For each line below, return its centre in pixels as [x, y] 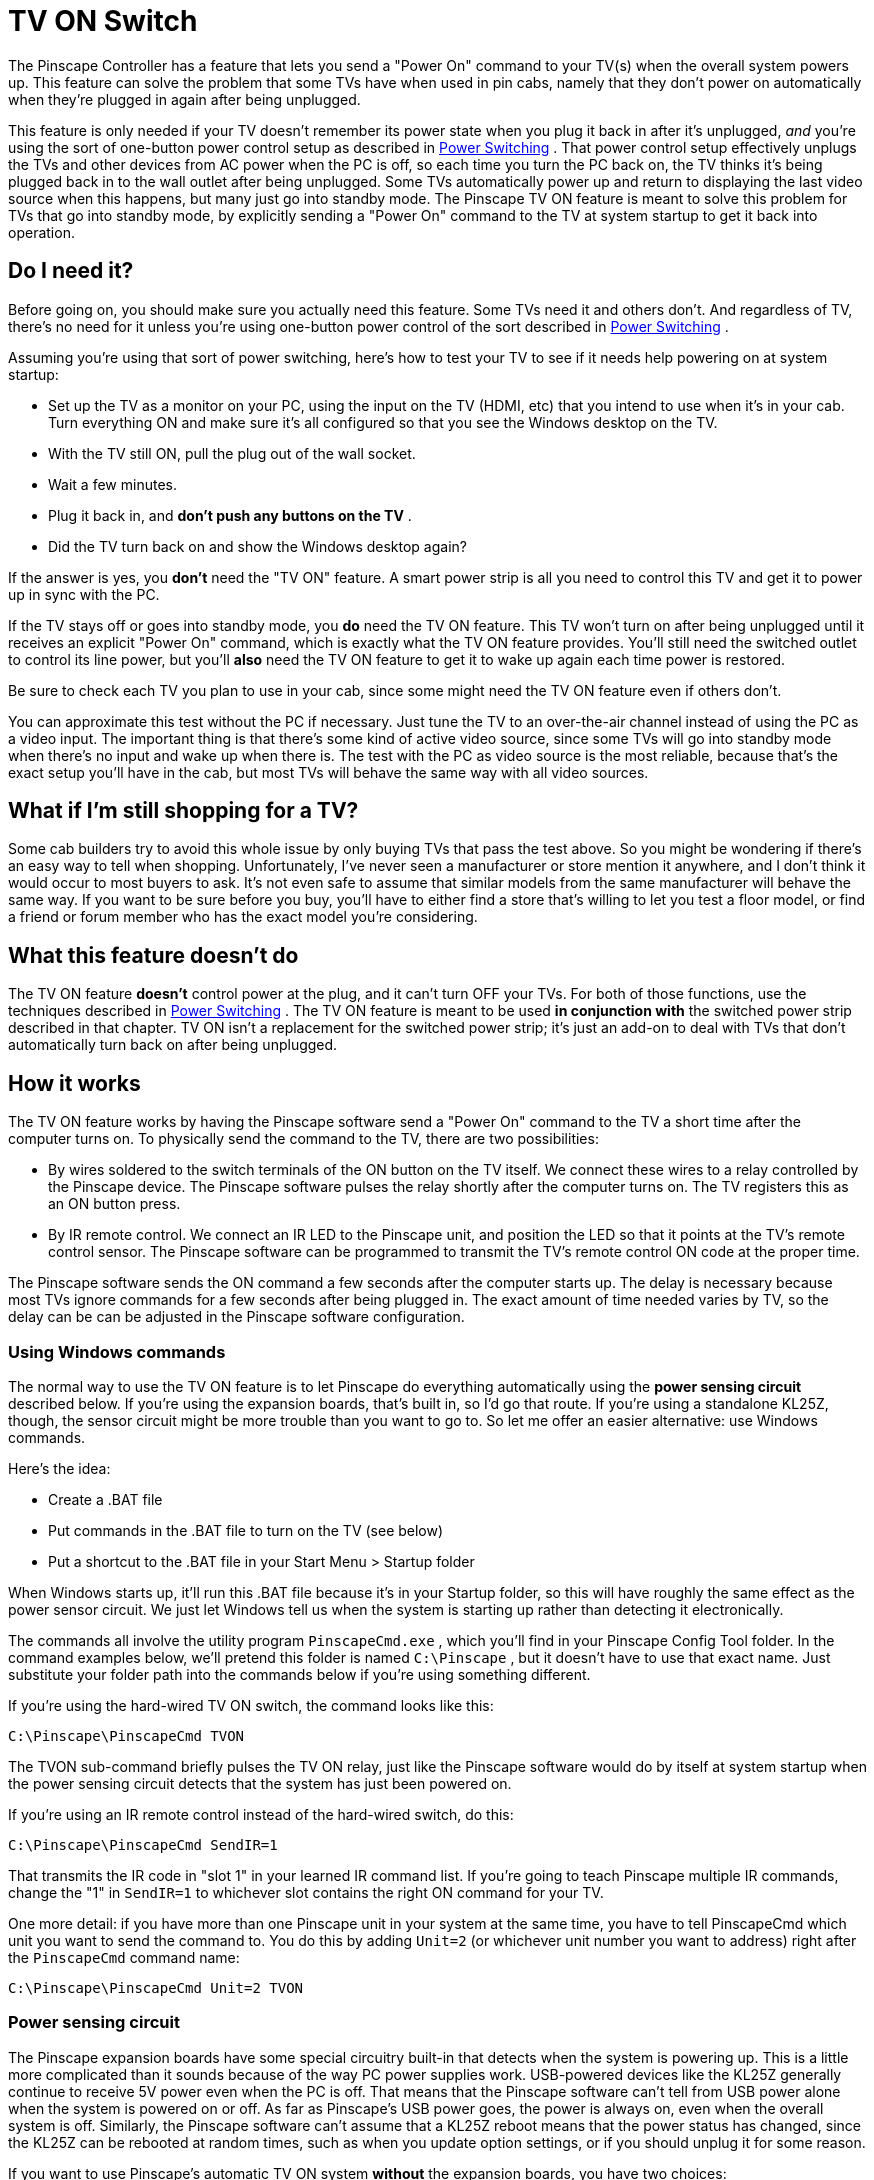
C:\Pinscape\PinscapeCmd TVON [126, 1735]
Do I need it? [71, 271]
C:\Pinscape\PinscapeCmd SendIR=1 [143, 1844]
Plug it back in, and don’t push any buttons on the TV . [230, 515]
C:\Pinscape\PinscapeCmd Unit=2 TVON [156, 1987]
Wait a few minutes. [112, 484]
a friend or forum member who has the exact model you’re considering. [243, 917]
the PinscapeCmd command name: [124, 1957]
